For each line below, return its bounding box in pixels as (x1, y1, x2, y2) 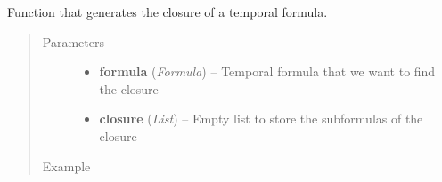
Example (42, 156, 91, 175)
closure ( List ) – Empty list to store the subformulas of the (99, 109, 423, 128)
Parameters (42, 32, 104, 51)
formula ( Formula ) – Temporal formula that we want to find (99, 62, 436, 81)
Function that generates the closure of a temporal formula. (7, 3, 328, 20)
